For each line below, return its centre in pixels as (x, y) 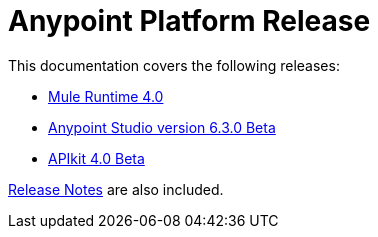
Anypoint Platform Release (189, 21)
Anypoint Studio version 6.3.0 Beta (162, 127)
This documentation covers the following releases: (174, 65)
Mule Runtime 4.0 (106, 96)
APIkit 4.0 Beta (96, 158)
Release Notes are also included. (116, 189)
